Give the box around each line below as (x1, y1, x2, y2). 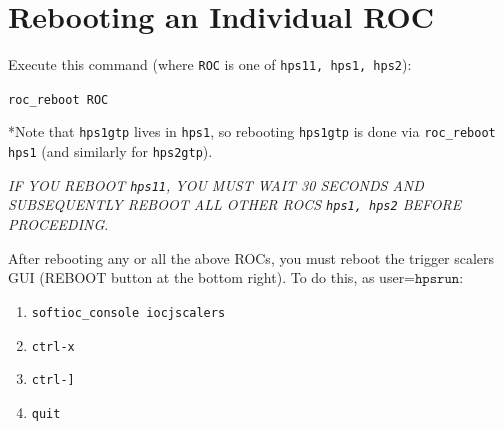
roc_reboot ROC (8, 92, 109, 107)
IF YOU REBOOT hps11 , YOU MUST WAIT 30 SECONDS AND (8, 174, 424, 195)
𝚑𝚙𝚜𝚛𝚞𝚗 (415, 272, 460, 287)
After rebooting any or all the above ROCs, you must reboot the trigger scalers (8, 247, 495, 268)
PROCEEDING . (8, 214, 109, 235)
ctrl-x (31, 339, 75, 354)
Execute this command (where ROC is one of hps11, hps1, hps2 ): (8, 54, 412, 75)
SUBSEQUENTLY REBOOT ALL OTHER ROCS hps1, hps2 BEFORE (8, 194, 462, 215)
